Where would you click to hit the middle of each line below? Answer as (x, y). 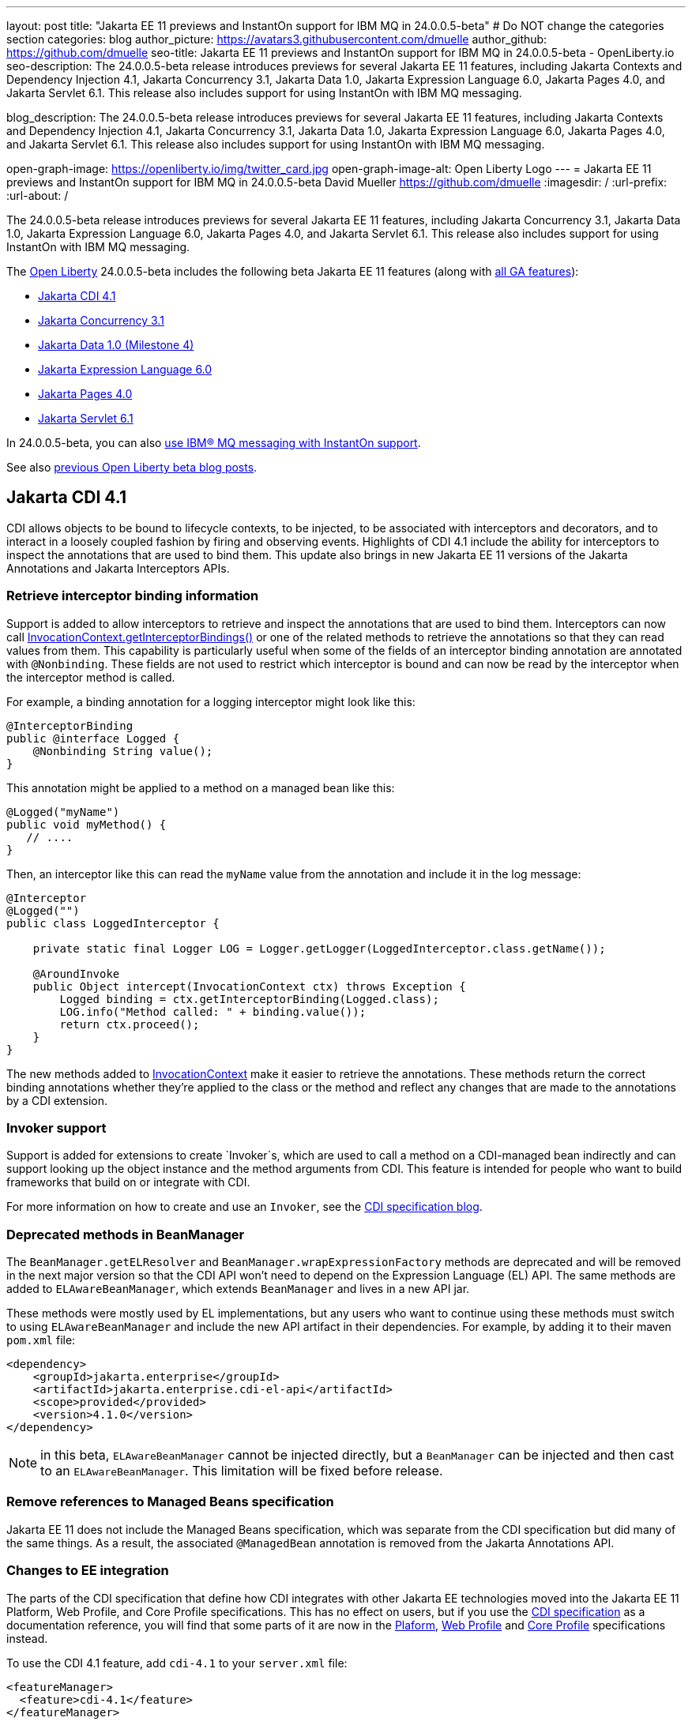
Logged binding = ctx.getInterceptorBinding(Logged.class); (249, 999)
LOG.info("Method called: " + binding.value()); (213, 1011)
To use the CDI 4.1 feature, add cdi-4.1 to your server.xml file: (177, 1663)
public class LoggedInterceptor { (113, 923)
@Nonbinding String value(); (123, 751)
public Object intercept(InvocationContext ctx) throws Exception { (249, 986)
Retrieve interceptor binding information (133, 596)
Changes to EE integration (88, 1571)
